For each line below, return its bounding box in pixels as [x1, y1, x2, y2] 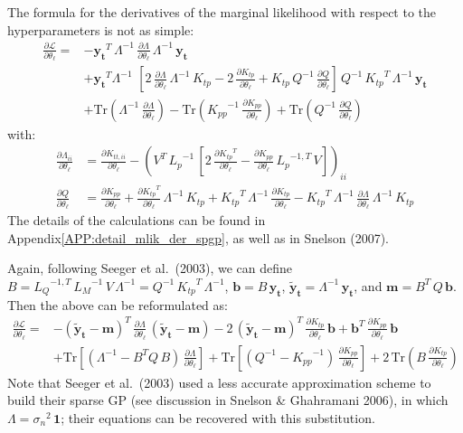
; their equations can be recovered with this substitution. [61, 408, 375, 427]
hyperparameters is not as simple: [7, 20, 194, 39]
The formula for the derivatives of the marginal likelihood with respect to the [7, 3, 437, 21]
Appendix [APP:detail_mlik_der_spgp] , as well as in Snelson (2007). [7, 228, 389, 247]
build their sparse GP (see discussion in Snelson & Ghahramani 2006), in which [7, 391, 449, 409]
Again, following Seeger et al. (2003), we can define [7, 259, 293, 278]
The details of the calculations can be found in [7, 211, 266, 230]
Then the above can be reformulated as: [7, 295, 228, 314]
